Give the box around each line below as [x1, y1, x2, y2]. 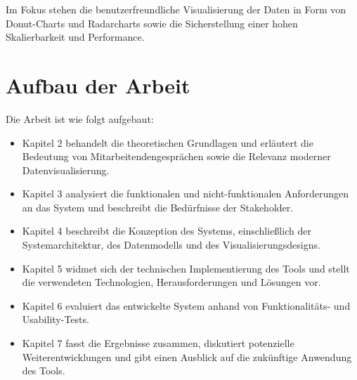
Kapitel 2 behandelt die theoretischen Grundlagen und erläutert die [22, 135, 313, 150]
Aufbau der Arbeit [6, 70, 190, 99]
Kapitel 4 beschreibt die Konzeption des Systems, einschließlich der [22, 223, 311, 238]
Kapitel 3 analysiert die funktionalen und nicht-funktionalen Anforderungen [22, 186, 349, 201]
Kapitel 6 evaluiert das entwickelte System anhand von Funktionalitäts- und [22, 298, 351, 313]
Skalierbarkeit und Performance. [6, 30, 145, 44]
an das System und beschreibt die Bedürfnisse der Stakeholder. [22, 199, 294, 214]
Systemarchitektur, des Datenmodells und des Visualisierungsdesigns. [22, 237, 320, 252]
